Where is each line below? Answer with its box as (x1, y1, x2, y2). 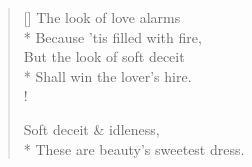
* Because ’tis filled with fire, (23, 26, 202, 47)
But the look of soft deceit (23, 46, 185, 67)
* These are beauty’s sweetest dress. (23, 138, 245, 159)
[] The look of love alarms (23, 7, 181, 27)
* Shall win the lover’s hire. (23, 65, 192, 86)
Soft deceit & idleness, (23, 118, 160, 139)
